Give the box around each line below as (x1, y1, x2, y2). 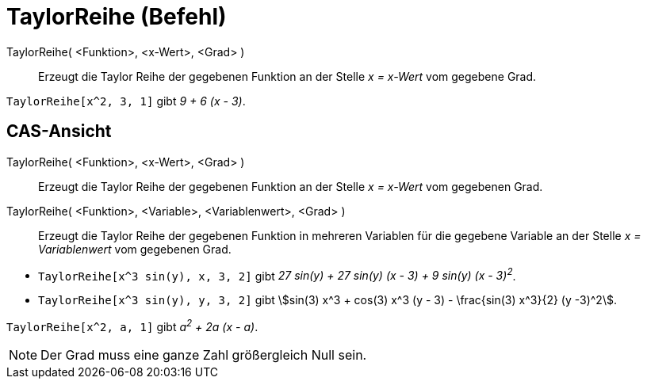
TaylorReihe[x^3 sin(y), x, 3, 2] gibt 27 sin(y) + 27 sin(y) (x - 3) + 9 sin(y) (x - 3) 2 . (38, 266, 516, 283)
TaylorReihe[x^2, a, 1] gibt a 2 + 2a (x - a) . (6, 318, 258, 334)
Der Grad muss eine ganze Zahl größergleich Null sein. (40, 346, 367, 363)
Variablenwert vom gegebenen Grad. (38, 242, 232, 256)
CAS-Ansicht (6, 121, 112, 142)
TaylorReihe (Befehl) (6, 3, 227, 30)
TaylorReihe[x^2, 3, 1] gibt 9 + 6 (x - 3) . (6, 93, 246, 108)
